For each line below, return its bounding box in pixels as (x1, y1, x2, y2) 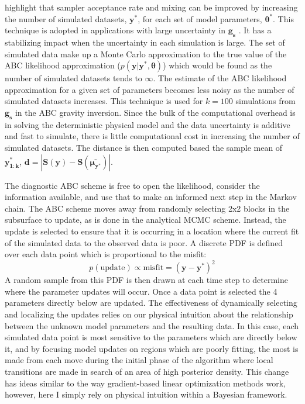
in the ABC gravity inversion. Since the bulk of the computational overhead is (15, 106, 296, 118)
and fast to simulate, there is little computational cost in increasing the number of (5, 130, 300, 142)
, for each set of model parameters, (138, 12, 262, 25)
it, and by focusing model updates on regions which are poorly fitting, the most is (5, 342, 299, 354)
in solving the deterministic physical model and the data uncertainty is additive (5, 118, 290, 130)
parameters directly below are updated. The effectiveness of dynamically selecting (5, 296, 297, 309)
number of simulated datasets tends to (5, 72, 142, 84)
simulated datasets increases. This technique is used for (5, 95, 203, 107)
